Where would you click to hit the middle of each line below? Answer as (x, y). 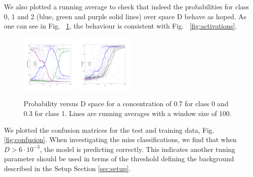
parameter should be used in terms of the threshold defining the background (119, 159)
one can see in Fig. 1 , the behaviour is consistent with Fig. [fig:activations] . (121, 26)
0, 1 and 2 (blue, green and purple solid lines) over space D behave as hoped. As (125, 16)
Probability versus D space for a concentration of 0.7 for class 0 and (126, 103)
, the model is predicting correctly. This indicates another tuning (138, 149)
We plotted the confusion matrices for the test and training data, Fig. (109, 130)
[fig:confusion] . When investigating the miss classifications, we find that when (120, 139)
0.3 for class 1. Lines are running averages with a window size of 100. (128, 113)
